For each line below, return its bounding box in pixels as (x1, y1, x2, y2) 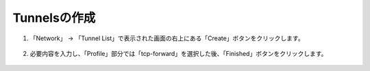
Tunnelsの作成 (12, 10, 96, 25)
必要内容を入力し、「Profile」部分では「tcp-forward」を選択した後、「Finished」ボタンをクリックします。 (29, 49, 328, 57)
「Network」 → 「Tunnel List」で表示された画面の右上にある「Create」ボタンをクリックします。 (29, 34, 304, 42)
